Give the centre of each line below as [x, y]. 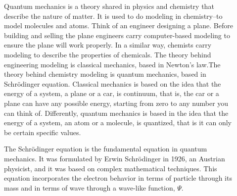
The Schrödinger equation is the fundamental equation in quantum [106, 149]
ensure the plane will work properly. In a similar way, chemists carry [108, 45]
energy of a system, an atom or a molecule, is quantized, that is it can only [118, 122]
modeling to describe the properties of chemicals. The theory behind [108, 54]
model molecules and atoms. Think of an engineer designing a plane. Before [118, 25]
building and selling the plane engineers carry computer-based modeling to [117, 35]
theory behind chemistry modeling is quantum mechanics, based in [105, 74]
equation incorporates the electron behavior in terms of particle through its [118, 178]
